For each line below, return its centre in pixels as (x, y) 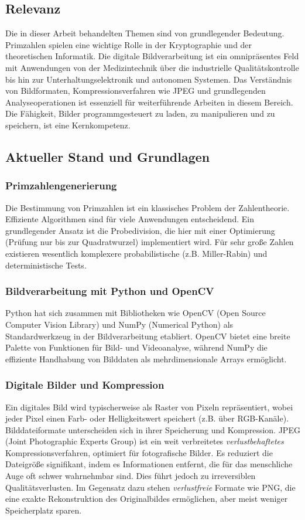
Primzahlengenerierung (61, 186)
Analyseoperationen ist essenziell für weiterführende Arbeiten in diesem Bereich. (149, 102)
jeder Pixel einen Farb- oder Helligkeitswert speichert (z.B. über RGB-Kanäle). (147, 418)
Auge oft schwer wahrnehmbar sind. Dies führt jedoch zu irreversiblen (131, 476)
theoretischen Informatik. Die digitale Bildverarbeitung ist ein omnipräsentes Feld (152, 56)
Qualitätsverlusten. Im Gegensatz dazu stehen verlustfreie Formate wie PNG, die (150, 487)
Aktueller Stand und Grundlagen (108, 156)
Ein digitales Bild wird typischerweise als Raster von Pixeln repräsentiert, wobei (149, 407)
